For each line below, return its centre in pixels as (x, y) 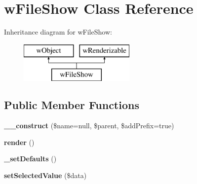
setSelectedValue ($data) (45, 175)
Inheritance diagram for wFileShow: (58, 32)
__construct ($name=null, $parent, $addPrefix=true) (89, 126)
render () (19, 142)
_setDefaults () (30, 159)
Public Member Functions (72, 105)
